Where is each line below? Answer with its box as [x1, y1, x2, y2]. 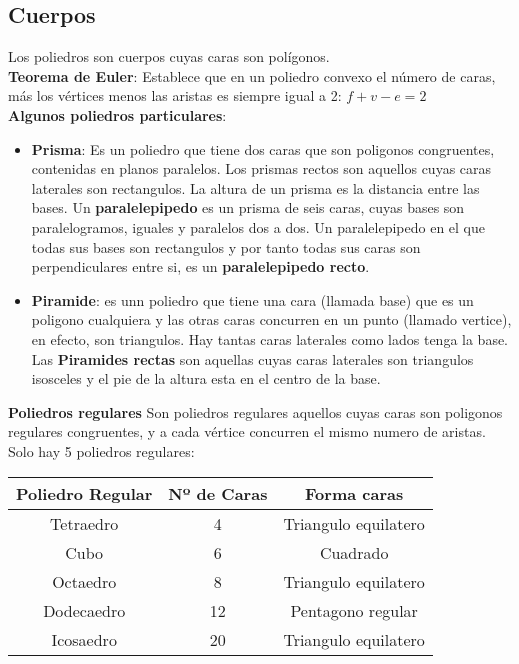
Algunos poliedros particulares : [8, 104, 227, 125]
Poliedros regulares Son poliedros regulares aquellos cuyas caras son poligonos [8, 401, 503, 422]
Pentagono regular [290, 599, 418, 623]
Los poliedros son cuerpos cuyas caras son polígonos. [8, 46, 330, 67]
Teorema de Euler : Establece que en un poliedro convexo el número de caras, [8, 65, 496, 86]
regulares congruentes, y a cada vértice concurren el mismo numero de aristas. [8, 421, 486, 442]
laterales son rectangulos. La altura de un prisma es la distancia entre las [31, 177, 480, 198]
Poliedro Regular [16, 482, 153, 506]
